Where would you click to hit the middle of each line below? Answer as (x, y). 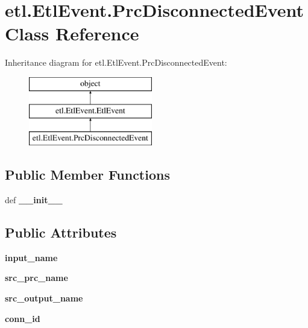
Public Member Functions (87, 175)
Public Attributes (61, 232)
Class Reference (72, 33)
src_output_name (44, 298)
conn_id (23, 318)
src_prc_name (36, 278)
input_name (31, 257)
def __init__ (34, 200)
